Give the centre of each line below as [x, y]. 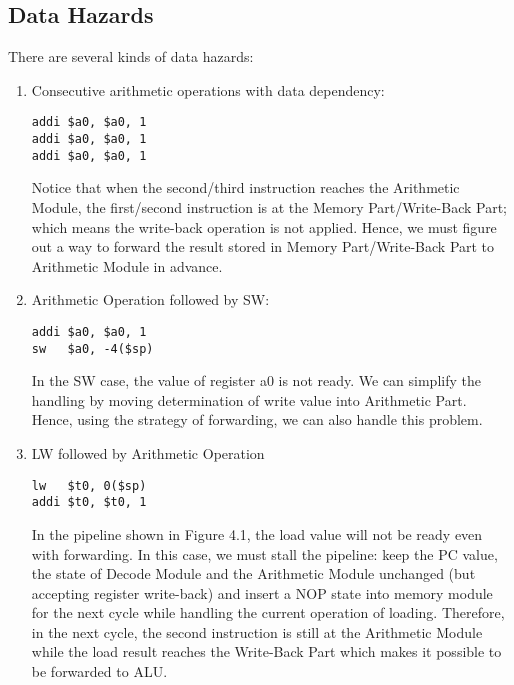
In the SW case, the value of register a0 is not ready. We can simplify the [256, 380]
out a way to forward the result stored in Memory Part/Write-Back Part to [263, 246]
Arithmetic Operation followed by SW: [150, 299]
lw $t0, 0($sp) [89, 485]
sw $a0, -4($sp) [92, 348]
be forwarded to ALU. [99, 671]
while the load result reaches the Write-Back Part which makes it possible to [266, 651]
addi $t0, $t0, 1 [89, 502]
